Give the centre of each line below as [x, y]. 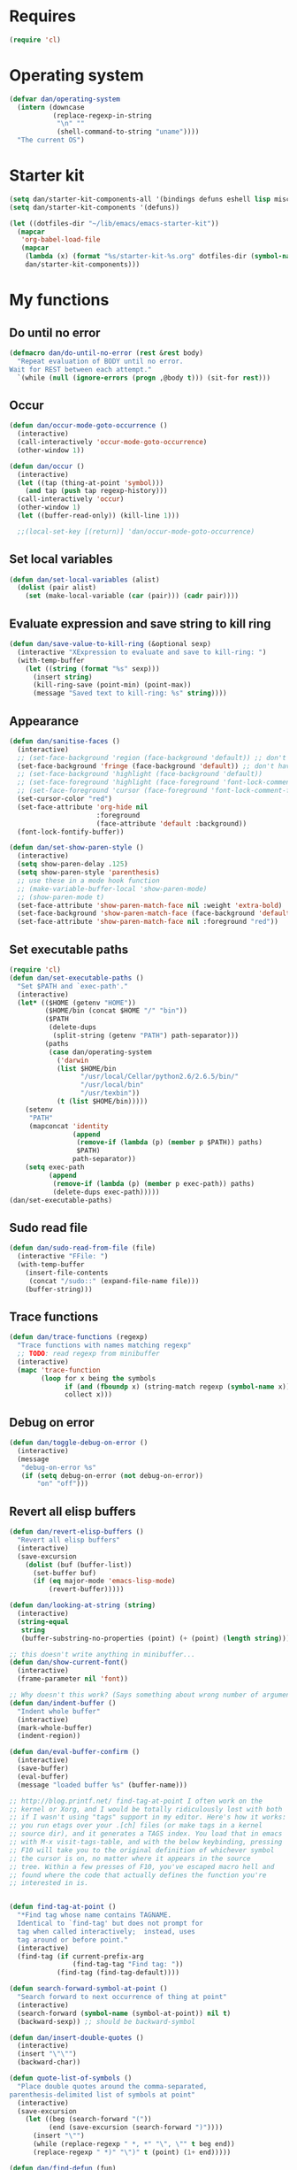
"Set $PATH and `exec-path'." [72, 986]
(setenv [39, 1109]
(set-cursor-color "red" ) [65, 799]
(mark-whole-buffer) [55, 1728]
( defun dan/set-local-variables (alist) [85, 580]
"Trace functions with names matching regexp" [104, 1346]
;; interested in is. [49, 1883]
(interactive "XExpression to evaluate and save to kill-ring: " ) [142, 652]
